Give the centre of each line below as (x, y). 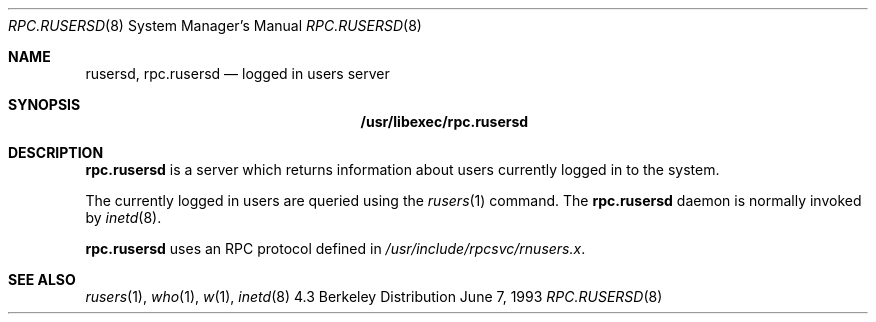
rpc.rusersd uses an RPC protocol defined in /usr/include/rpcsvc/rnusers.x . (335, 248)
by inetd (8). (123, 217)
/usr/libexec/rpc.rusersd (444, 121)
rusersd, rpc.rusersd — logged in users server (237, 73)
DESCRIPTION (56, 152)
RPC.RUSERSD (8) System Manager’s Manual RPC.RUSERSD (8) (215, 25)
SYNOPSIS (44, 104)
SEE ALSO (42, 279)
